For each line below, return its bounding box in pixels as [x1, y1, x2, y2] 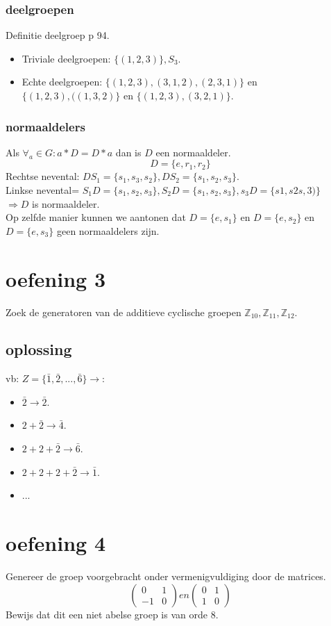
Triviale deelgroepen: [22, 51, 111, 65]
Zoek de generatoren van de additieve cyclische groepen [6, 304, 241, 319]
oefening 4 [6, 529, 105, 557]
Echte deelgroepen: [22, 74, 103, 89]
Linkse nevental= [6, 183, 80, 197]
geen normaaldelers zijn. [56, 223, 160, 238]
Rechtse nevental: [6, 169, 80, 183]
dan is [115, 145, 142, 159]
